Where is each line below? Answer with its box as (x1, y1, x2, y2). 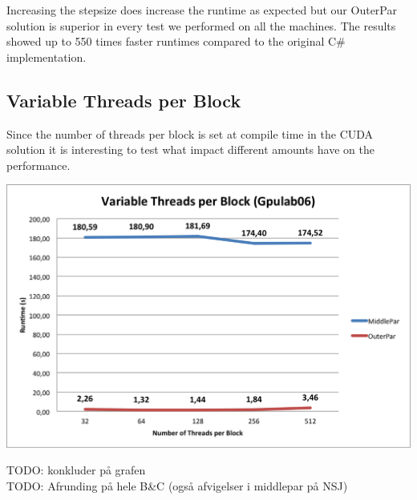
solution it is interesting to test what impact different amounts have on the (6, 141, 374, 158)
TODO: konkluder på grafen (6, 462, 146, 478)
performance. (6, 156, 71, 173)
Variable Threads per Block (6, 87, 241, 112)
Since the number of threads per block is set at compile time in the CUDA (6, 125, 374, 142)
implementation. (6, 48, 87, 65)
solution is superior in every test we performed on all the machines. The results (6, 17, 396, 34)
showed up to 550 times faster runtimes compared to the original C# (6, 33, 346, 50)
